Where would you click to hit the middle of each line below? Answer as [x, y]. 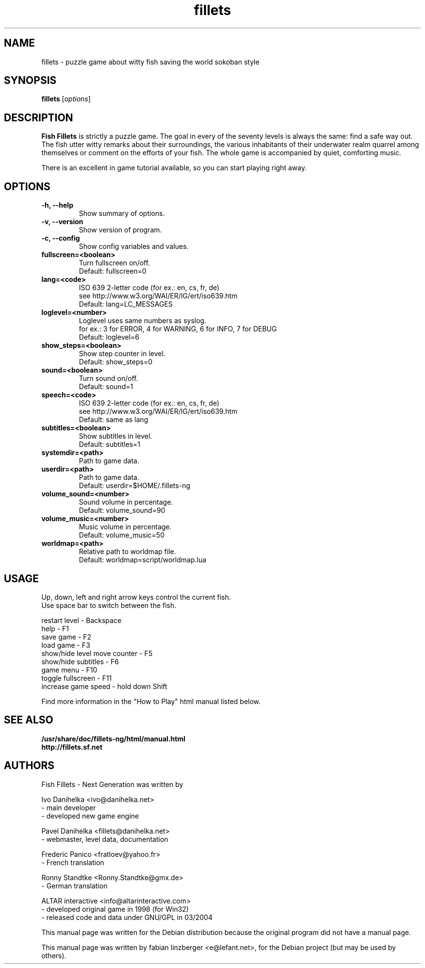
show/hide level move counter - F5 [97, 653]
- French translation [73, 862]
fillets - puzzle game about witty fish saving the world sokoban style [150, 62]
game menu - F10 [69, 670]
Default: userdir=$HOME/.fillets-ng [134, 486]
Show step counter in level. [122, 354]
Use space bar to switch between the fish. [109, 605]
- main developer [69, 807]
